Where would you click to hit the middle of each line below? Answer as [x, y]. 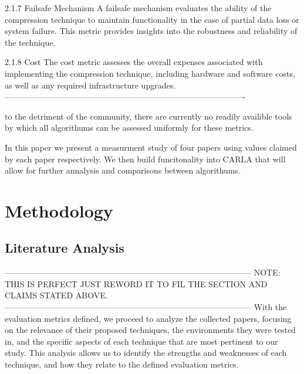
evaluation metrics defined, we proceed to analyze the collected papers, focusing [148, 318]
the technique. [30, 42]
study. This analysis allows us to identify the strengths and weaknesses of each [146, 353]
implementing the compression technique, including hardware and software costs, [150, 73]
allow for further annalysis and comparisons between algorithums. [123, 170]
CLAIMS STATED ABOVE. [56, 295]
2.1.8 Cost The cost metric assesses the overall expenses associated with [134, 62]
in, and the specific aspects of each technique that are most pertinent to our [141, 341]
